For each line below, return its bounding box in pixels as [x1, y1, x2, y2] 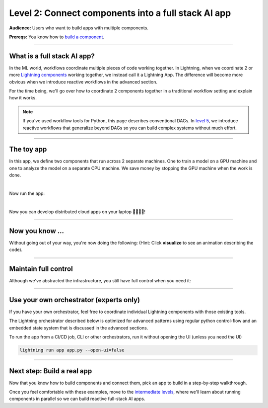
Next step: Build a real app [9, 367, 92, 375]
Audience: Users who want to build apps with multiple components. [9, 25, 149, 31]
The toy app [9, 145, 47, 154]
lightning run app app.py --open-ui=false [19, 347, 125, 353]
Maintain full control [9, 264, 73, 273]
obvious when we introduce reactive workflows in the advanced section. [9, 79, 157, 84]
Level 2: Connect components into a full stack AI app [9, 7, 231, 18]
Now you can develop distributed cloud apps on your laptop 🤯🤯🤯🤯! [9, 209, 146, 215]
